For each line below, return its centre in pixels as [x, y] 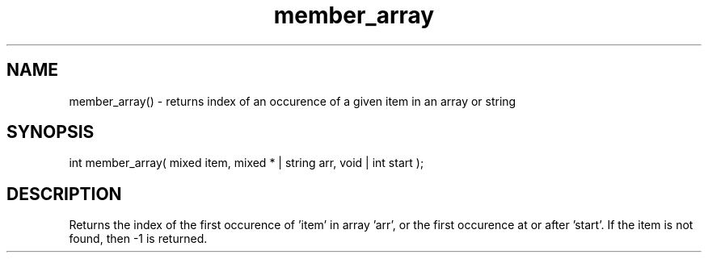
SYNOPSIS [51, 132]
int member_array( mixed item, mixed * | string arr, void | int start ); [247, 163]
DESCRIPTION [64, 194]
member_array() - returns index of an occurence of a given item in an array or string [293, 101]
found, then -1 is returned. [138, 239]
